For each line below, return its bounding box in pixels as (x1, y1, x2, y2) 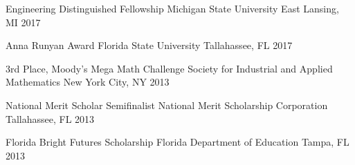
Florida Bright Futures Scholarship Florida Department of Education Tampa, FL (6, 135, 349, 149)
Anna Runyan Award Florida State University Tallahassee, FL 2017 (6, 38, 293, 52)
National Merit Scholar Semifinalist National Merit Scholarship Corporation (6, 97, 328, 112)
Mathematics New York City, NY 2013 (6, 75, 170, 89)
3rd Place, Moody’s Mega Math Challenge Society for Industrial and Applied (6, 61, 333, 75)
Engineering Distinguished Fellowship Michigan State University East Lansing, (6, 1, 339, 15)
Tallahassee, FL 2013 (6, 111, 95, 126)
